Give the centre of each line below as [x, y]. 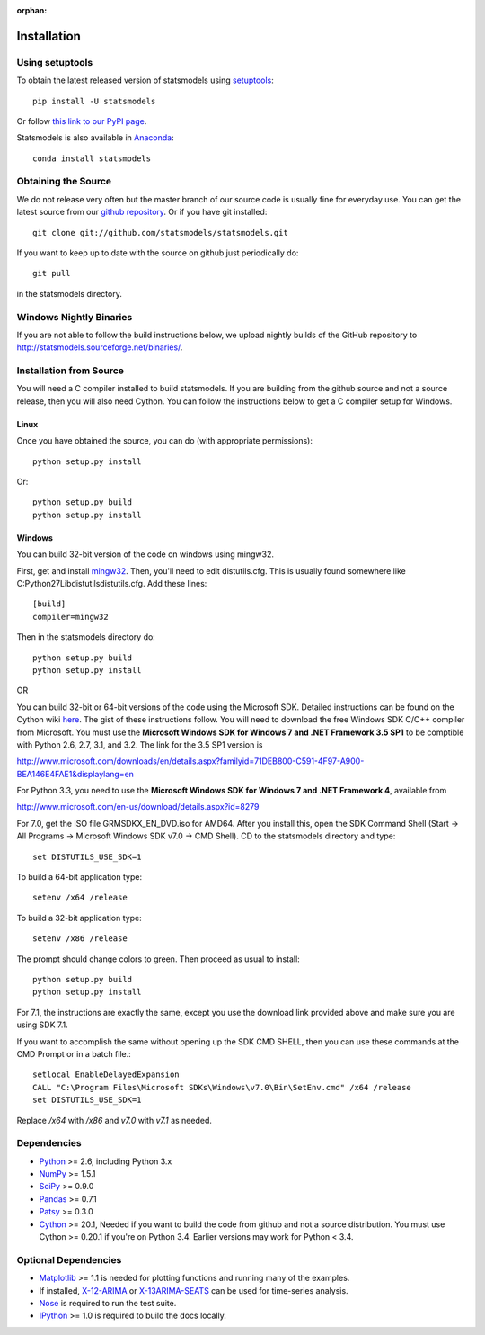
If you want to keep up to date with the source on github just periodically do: [158, 253]
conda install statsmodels [92, 158]
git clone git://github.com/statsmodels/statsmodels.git [161, 233]
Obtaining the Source [64, 182]
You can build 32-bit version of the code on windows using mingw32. [145, 554]
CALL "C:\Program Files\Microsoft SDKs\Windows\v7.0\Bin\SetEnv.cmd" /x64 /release [222, 1087]
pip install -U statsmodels [94, 101]
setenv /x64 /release [80, 898]
